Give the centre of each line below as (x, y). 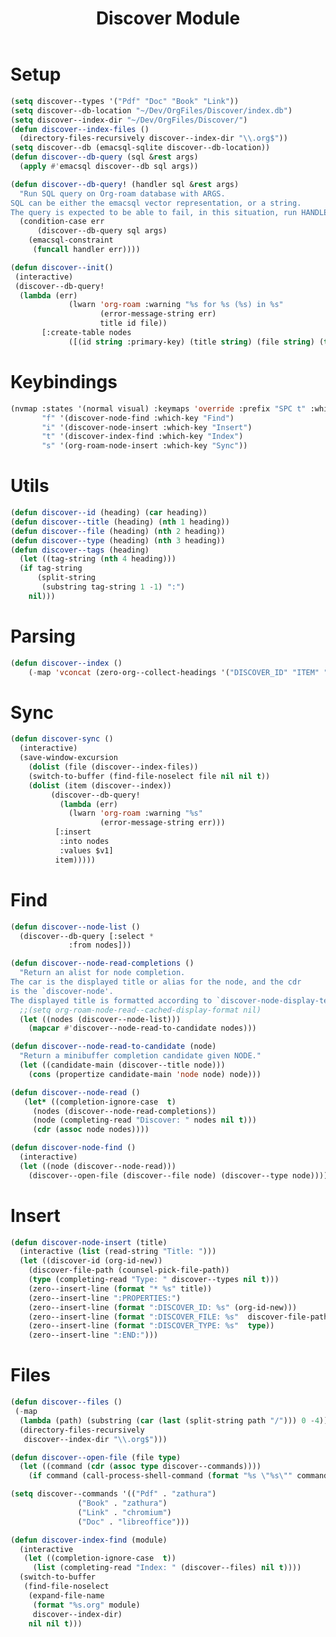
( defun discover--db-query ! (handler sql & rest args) (125, 184)
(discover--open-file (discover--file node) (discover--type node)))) (178, 1175)
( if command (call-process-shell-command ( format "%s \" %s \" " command (178, 1476)
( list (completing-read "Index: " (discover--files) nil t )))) (167, 1568)
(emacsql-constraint (71, 240)
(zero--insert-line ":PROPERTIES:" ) (105, 1298)
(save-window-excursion (68, 758)
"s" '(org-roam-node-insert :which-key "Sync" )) (144, 446)
